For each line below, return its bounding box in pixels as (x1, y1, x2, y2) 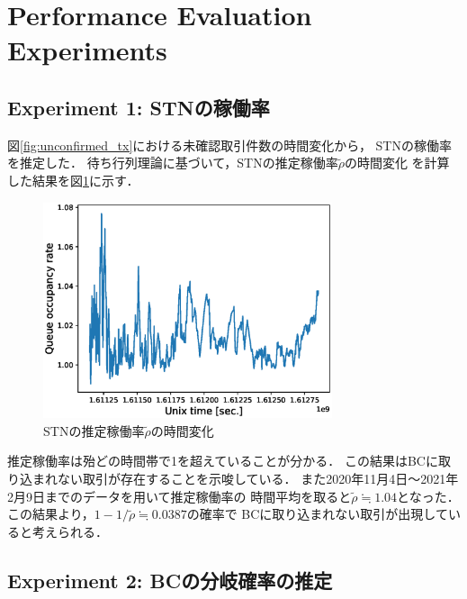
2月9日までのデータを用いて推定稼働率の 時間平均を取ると (7, 486, 352, 505)
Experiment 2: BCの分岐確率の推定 (7, 566, 333, 594)
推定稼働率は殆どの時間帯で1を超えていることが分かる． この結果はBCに (7, 451, 438, 470)
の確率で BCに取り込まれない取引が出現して (186, 504, 448, 523)
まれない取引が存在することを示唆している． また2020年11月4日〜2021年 (31, 469, 459, 487)
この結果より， (7, 504, 94, 523)
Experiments (7, 32, 167, 68)
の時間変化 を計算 (344, 153, 450, 172)
